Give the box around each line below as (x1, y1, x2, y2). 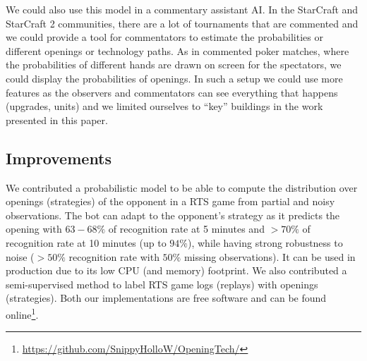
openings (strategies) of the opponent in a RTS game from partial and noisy (6, 194, 335, 209)
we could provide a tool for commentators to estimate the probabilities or (6, 30, 323, 44)
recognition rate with (68, 249, 160, 264)
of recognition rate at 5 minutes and (108, 221, 265, 236)
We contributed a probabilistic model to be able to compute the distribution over (6, 180, 358, 195)
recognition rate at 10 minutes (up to (6, 235, 167, 250)
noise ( (6, 249, 35, 264)
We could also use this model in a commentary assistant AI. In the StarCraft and (6, 2, 359, 16)
